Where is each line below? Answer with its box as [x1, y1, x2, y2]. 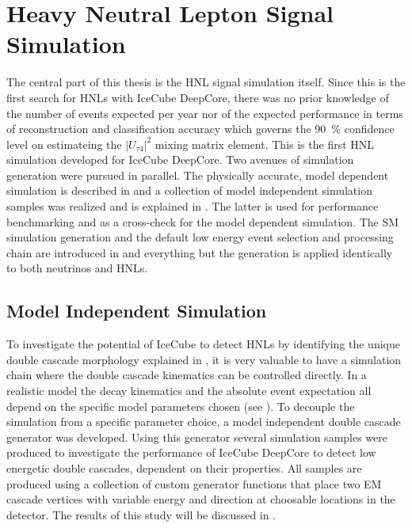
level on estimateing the [6, 135, 122, 152]
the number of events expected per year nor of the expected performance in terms [6, 104, 403, 121]
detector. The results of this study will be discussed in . [6, 506, 277, 522]
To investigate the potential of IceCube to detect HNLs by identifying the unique [6, 336, 400, 352]
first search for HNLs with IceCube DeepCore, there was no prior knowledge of [6, 89, 389, 105]
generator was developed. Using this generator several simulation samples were [6, 428, 387, 445]
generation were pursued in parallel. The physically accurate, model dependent [6, 166, 389, 183]
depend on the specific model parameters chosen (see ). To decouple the [6, 397, 355, 414]
